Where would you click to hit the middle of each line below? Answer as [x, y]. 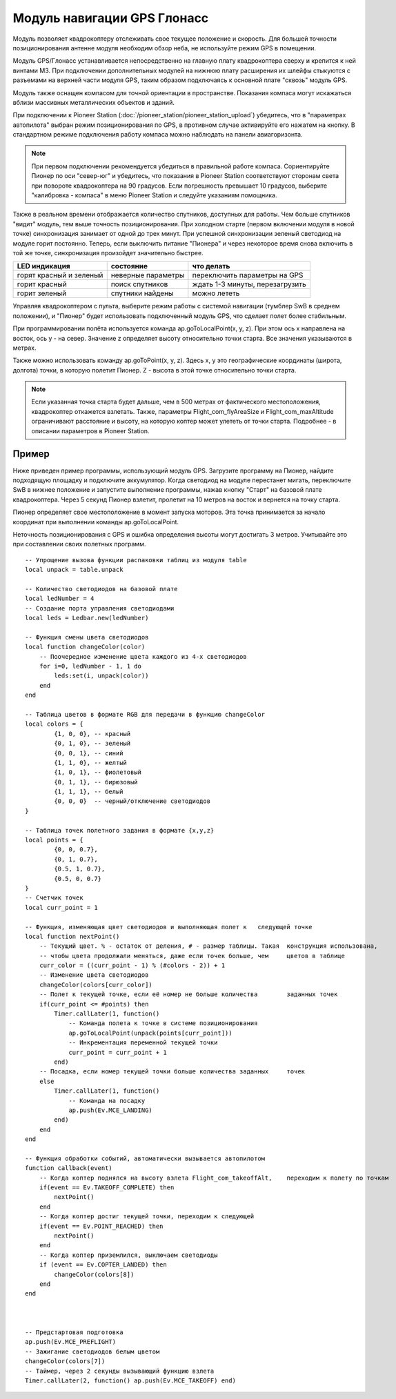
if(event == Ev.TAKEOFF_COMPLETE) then [107, 1188]
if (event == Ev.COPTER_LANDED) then [103, 1265]
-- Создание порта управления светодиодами [100, 608]
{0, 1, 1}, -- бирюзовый [96, 782]
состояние [129, 266]
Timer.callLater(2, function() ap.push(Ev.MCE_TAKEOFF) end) [130, 1380]
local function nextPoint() [72, 936]
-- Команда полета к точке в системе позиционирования [163, 1023]
